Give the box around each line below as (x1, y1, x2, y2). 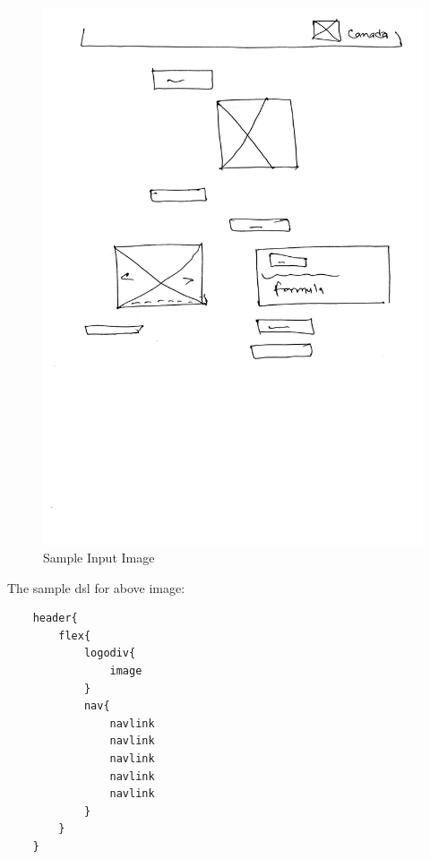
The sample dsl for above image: (7, 578, 185, 597)
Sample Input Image (43, 548, 155, 567)
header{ (32, 612, 78, 625)
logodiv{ (83, 647, 136, 660)
